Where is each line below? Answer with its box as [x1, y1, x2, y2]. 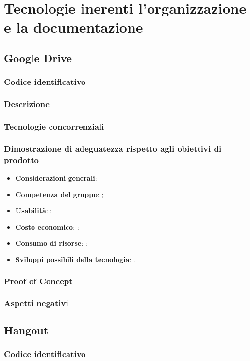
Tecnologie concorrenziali [4, 120, 104, 132]
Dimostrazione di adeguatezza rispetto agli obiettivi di [4, 142, 222, 154]
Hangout [4, 322, 49, 337]
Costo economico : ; [15, 221, 79, 231]
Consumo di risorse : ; [15, 238, 87, 248]
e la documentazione [4, 17, 143, 37]
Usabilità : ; [15, 205, 52, 215]
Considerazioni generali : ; [15, 173, 101, 183]
